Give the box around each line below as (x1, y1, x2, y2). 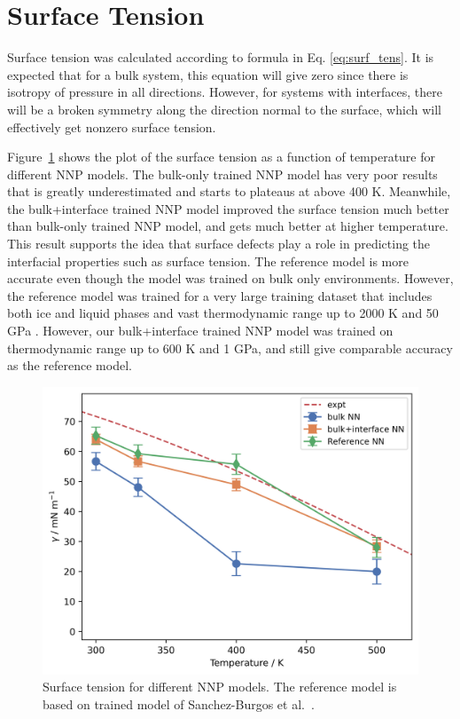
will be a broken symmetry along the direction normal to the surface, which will (7, 99, 441, 118)
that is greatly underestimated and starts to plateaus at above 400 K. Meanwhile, (7, 182, 451, 201)
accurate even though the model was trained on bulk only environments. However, (7, 269, 454, 288)
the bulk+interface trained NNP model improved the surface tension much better (7, 199, 449, 217)
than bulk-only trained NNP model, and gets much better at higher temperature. (7, 217, 448, 235)
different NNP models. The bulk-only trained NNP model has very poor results (7, 164, 438, 183)
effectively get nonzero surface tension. (7, 117, 216, 136)
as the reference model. (7, 356, 132, 375)
